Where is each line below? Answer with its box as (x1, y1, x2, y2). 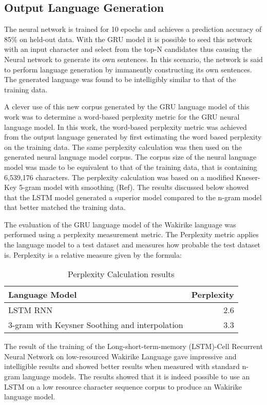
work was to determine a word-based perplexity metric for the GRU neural (4, 111, 240, 122)
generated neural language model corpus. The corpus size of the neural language (4, 151, 257, 162)
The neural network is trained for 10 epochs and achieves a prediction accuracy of (4, 24, 262, 34)
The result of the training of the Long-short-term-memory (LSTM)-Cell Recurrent (4, 341, 263, 352)
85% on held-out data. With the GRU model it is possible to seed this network (4, 33, 252, 44)
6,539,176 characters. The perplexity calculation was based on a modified (4, 171, 234, 182)
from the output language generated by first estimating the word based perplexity (4, 131, 262, 142)
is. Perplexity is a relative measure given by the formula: (4, 249, 182, 260)
